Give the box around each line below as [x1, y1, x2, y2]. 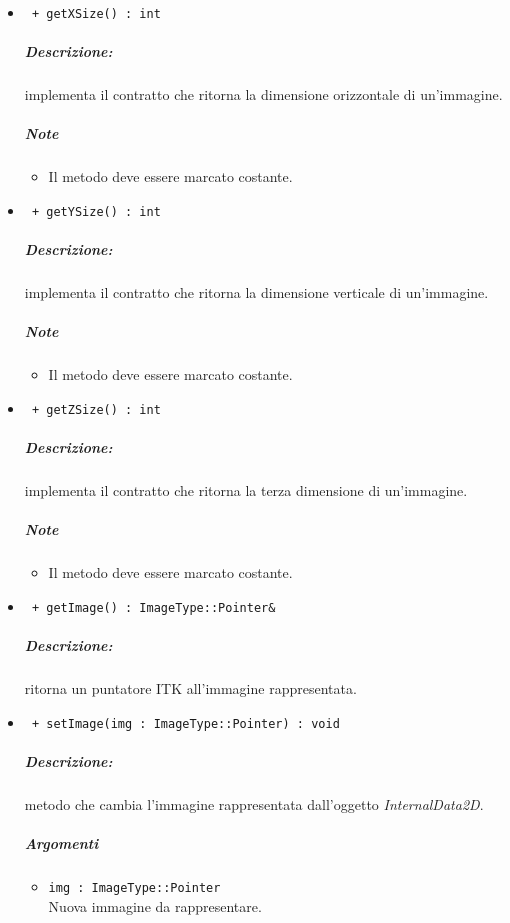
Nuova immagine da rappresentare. [48, 895, 262, 916]
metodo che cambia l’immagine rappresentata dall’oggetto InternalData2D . [24, 793, 484, 814]
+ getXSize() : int [31, 7, 161, 21]
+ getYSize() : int [31, 204, 161, 219]
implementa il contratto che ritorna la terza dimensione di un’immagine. [24, 480, 468, 501]
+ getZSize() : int [31, 402, 161, 417]
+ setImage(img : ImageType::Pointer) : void [31, 716, 340, 731]
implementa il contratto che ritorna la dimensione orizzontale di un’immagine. [24, 84, 503, 105]
